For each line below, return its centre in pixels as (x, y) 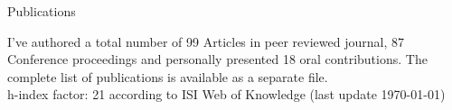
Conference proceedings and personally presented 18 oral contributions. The (217, 59)
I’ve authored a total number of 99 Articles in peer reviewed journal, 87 (206, 41)
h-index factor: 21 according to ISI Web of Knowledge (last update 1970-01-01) (226, 94)
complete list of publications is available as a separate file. (168, 76)
